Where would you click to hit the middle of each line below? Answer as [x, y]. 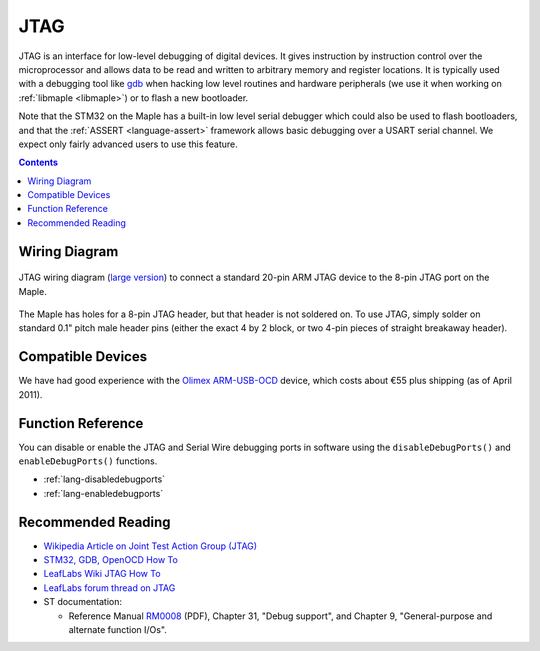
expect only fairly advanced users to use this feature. [128, 144]
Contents [38, 162]
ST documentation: [83, 602]
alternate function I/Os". [117, 630]
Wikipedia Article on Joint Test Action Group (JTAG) [150, 546]
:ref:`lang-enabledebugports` [103, 493]
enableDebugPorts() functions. [88, 461]
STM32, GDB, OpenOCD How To [111, 560]
